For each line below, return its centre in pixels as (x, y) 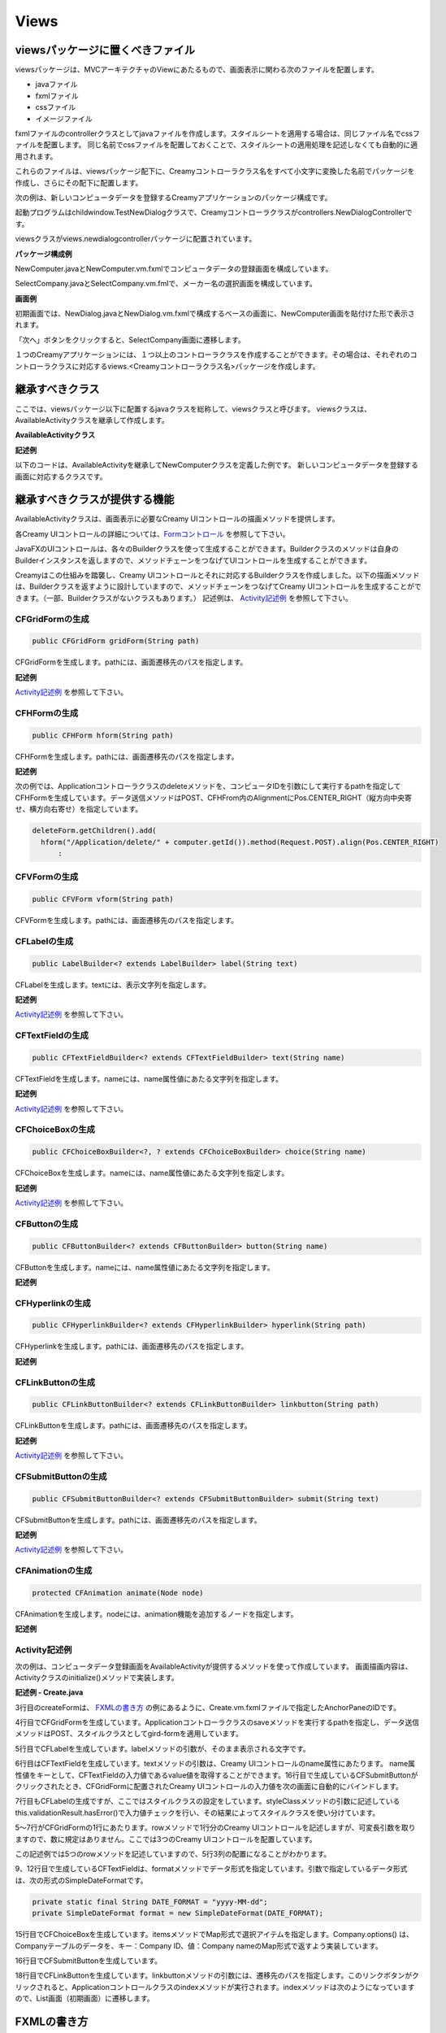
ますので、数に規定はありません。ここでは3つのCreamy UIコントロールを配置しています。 (166, 1839)
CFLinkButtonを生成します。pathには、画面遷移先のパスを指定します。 (133, 1426)
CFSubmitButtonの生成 (61, 1476)
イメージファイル (64, 119)
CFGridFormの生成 (52, 619)
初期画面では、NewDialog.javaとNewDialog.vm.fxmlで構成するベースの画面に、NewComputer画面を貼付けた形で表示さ (215, 314)
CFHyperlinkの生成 (53, 1303)
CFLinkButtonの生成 (55, 1382)
